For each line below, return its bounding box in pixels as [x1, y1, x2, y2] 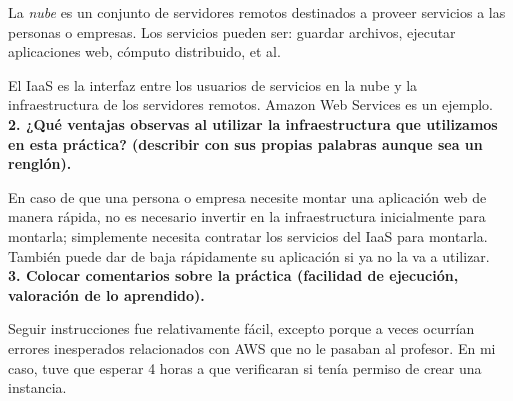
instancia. [8, 377, 67, 398]
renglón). [8, 153, 72, 174]
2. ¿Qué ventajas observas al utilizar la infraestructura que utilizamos [8, 113, 498, 134]
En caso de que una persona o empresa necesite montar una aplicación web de [8, 186, 487, 207]
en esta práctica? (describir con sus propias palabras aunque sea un [8, 133, 483, 154]
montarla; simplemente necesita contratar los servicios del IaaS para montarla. [8, 225, 488, 246]
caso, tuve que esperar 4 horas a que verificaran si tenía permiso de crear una [8, 357, 482, 378]
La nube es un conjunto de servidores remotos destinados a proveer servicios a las [8, 2, 506, 22]
